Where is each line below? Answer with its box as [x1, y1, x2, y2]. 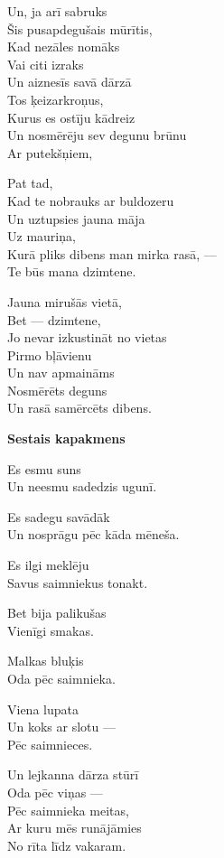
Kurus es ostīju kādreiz [7, 107, 135, 126]
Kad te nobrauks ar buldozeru [7, 191, 174, 210]
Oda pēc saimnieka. [7, 669, 116, 687]
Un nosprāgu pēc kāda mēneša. [7, 525, 180, 544]
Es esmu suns [7, 459, 81, 478]
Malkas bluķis [7, 651, 84, 670]
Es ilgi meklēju [7, 555, 89, 574]
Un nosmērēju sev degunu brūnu [7, 126, 187, 145]
